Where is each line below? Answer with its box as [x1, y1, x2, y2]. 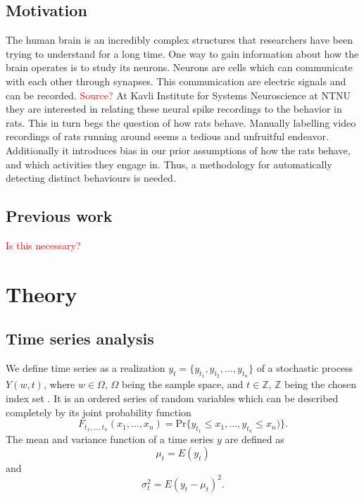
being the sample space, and [121, 377, 244, 392]
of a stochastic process [256, 361, 353, 375]
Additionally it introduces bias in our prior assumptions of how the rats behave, [6, 142, 351, 157]
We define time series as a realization [6, 361, 165, 375]
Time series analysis [6, 328, 154, 349]
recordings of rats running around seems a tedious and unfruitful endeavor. [6, 129, 329, 144]
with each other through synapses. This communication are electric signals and [6, 73, 346, 88]
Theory [6, 279, 77, 308]
